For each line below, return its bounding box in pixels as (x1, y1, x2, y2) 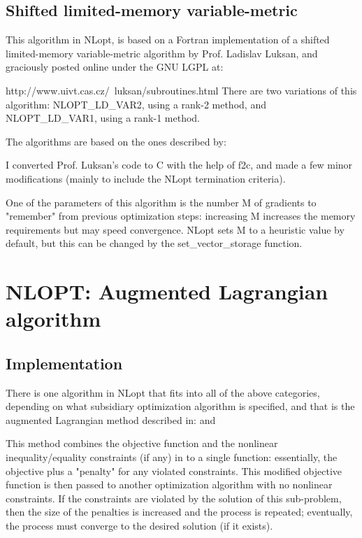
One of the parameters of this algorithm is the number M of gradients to (6, 194, 317, 209)
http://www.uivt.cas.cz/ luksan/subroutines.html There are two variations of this (6, 83, 357, 97)
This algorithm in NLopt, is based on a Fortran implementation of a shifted (6, 32, 330, 47)
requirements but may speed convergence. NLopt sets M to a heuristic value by (6, 222, 345, 236)
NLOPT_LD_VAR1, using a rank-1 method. (6, 111, 200, 125)
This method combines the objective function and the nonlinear (6, 436, 278, 451)
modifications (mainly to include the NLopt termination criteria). (6, 171, 286, 185)
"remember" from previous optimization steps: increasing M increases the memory (6, 208, 356, 223)
